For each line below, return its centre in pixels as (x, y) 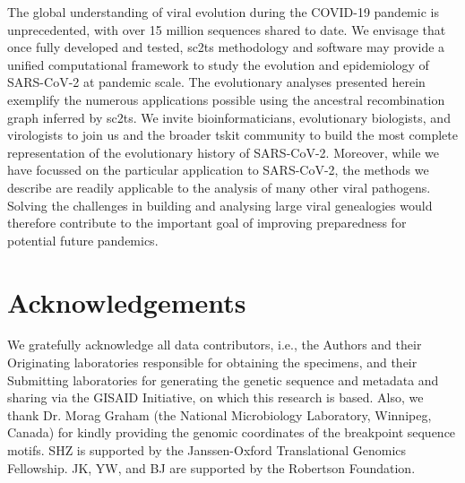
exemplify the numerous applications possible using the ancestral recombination (226, 99)
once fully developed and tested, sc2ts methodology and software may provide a (226, 47)
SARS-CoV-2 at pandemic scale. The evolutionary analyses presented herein (216, 82)
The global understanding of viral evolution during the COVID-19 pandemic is (223, 12)
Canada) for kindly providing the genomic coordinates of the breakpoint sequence (232, 432)
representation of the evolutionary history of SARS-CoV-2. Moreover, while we (224, 152)
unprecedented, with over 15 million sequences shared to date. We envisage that (227, 29)
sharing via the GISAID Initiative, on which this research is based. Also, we (215, 397)
